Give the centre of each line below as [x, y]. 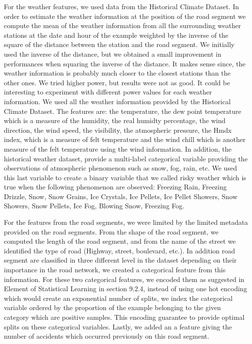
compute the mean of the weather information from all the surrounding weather [123, 25]
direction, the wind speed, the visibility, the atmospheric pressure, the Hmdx [118, 130]
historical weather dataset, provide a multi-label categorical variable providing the [126, 158]
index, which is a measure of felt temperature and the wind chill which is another [125, 139]
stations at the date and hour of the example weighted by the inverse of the [116, 35]
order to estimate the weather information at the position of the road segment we [125, 16]
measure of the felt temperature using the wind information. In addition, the [118, 149]
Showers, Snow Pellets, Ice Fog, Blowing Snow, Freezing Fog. [94, 206]
